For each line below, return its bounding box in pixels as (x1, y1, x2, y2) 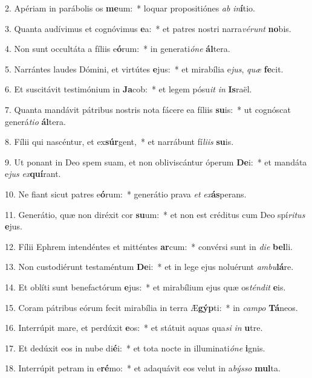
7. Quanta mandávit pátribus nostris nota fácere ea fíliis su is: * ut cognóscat (5, 103, 291, 115)
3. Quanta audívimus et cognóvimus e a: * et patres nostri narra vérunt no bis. (5, 22, 291, 34)
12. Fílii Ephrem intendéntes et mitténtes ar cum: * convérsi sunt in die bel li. (5, 240, 293, 252)
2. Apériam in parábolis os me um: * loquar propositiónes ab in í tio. (5, 2, 256, 14)
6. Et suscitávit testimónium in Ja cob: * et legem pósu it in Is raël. (5, 83, 252, 95)
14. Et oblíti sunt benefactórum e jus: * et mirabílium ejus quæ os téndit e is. (5, 280, 286, 293)
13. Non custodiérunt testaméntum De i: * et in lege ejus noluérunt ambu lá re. (5, 260, 294, 273)
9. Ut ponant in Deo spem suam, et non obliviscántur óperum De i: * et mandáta (5, 155, 307, 168)
